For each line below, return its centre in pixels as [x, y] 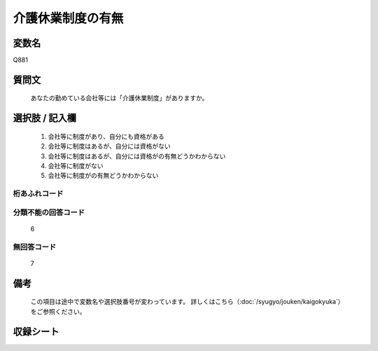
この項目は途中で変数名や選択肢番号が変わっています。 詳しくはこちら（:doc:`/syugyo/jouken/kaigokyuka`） [187, 302]
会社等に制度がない [76, 166]
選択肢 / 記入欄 [45, 118]
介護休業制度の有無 [68, 18]
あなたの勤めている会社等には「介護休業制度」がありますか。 [119, 98]
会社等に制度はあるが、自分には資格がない [109, 146]
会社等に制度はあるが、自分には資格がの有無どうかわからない [137, 156]
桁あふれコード [38, 194]
